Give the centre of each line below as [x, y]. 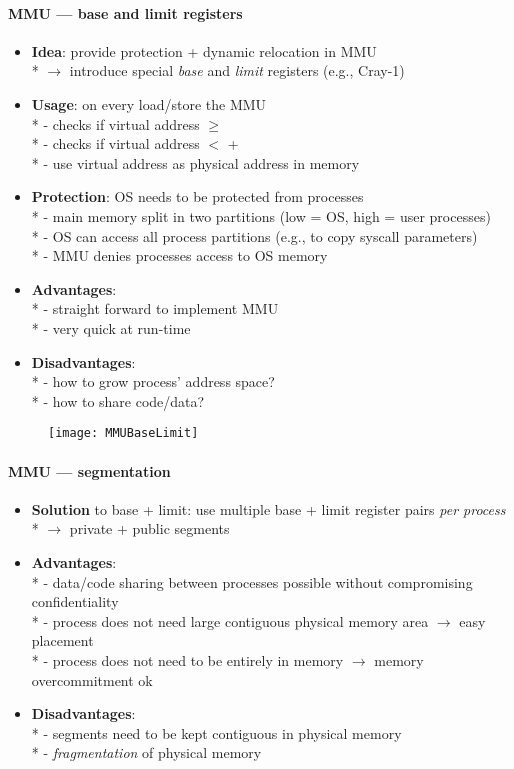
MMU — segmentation [89, 470]
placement [62, 640]
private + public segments [149, 528]
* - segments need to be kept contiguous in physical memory [216, 732]
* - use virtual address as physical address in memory [195, 162]
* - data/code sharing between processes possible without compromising [252, 581]
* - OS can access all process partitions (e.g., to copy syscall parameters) [254, 235]
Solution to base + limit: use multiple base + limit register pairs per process [268, 508]
